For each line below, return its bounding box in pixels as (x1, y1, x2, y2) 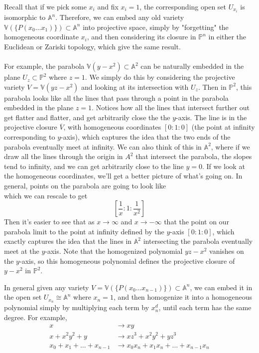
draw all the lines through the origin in (4, 151, 123, 162)
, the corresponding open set (139, 1, 227, 11)
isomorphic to (4, 12, 46, 22)
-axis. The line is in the (176, 112, 247, 122)
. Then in (198, 81, 227, 92)
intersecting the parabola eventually (143, 236, 253, 246)
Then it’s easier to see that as (4, 216, 95, 227)
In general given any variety (4, 282, 89, 292)
